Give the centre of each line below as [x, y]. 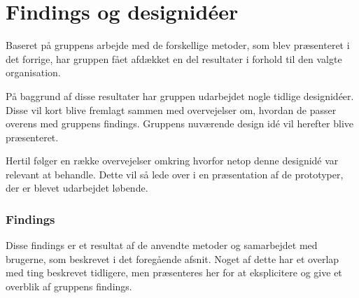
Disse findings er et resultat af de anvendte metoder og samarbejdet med [162, 245]
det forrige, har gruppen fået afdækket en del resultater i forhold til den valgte [174, 58]
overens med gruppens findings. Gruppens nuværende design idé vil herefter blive [179, 123]
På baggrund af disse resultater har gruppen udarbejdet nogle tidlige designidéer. [180, 95]
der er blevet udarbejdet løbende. [77, 188]
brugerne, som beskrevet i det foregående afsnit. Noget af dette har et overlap [173, 258]
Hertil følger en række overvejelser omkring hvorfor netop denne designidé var [172, 161]
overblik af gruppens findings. [69, 286]
